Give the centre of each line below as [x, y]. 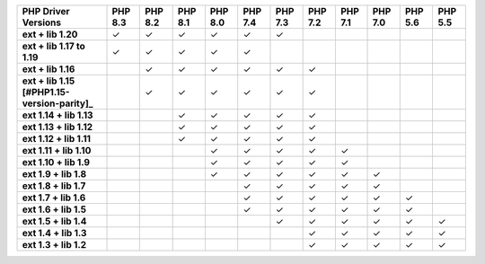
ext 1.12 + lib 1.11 [57, 139]
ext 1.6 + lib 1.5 [54, 209]
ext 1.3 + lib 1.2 [54, 245]
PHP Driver [46, 11]
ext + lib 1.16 [48, 69]
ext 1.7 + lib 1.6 [54, 198]
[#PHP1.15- [46, 92]
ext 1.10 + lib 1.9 [56, 162]
